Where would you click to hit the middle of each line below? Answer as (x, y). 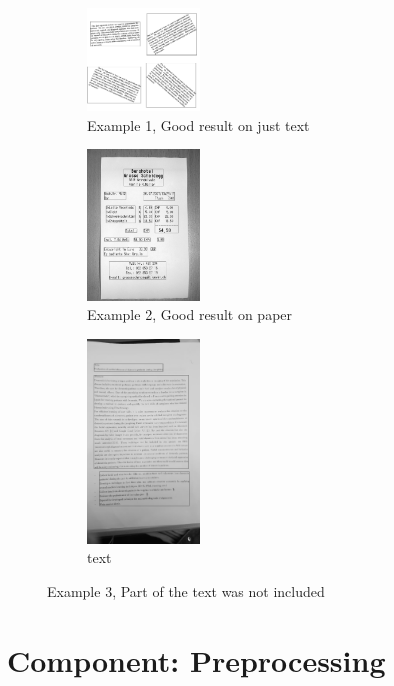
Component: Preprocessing (196, 659)
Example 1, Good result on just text (198, 124)
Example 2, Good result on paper (190, 314)
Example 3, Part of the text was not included (186, 590)
